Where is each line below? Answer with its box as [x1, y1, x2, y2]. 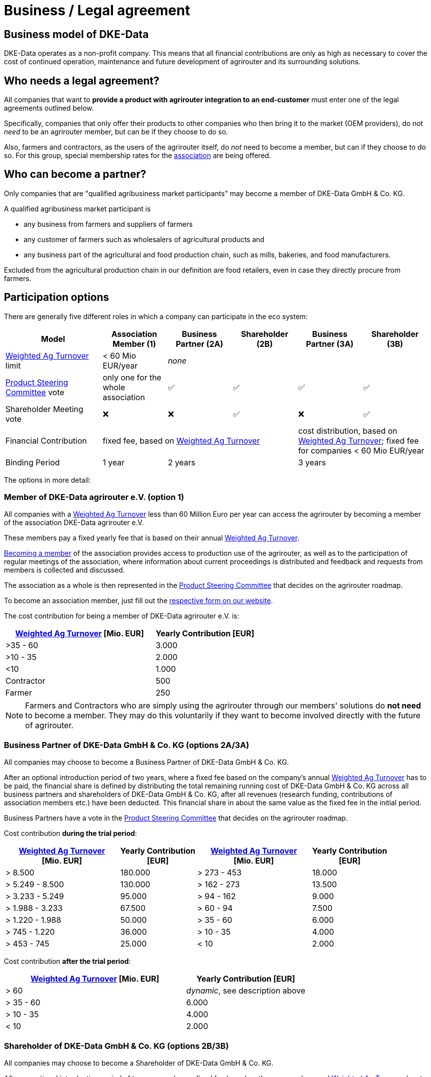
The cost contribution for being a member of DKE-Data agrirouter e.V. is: [4, 612, 240, 621]
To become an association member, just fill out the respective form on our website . [4, 596, 273, 605]
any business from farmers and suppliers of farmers [24, 219, 193, 228]
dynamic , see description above [186, 986, 305, 996]
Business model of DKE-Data [4, 28, 149, 41]
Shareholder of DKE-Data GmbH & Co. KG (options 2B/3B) [4, 1040, 229, 1051]
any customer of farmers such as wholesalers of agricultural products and [24, 235, 265, 244]
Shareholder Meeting [5, 404, 83, 414]
